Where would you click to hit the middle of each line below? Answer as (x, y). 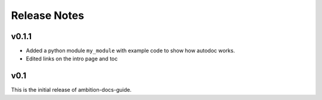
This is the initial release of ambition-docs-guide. (71, 90)
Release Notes (48, 15)
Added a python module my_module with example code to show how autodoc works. (131, 51)
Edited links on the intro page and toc (72, 59)
